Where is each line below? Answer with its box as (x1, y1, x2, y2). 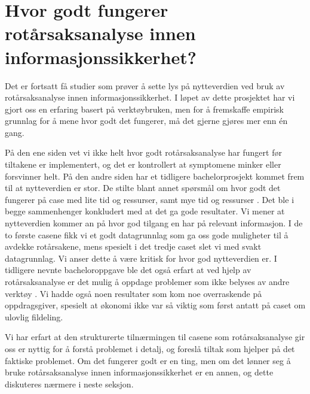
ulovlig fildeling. (5, 310, 63, 323)
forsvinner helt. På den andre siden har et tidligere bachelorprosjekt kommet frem (5, 169, 305, 182)
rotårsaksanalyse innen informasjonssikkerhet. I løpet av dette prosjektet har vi (5, 91, 295, 104)
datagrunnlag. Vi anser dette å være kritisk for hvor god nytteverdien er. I (5, 251, 277, 264)
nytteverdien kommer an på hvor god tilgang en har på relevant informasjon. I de (5, 217, 303, 229)
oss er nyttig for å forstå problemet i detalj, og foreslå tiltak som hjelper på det (5, 342, 295, 354)
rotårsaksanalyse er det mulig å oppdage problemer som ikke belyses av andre (5, 275, 290, 287)
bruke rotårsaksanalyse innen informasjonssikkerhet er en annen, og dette (5, 366, 274, 378)
